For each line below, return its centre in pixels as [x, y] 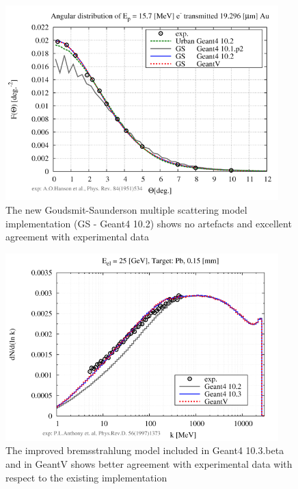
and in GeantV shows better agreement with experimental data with [149, 464]
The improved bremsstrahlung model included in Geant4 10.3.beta [145, 450]
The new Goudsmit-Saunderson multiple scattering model [126, 209]
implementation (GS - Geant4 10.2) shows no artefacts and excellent [149, 223]
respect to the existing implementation [86, 477]
